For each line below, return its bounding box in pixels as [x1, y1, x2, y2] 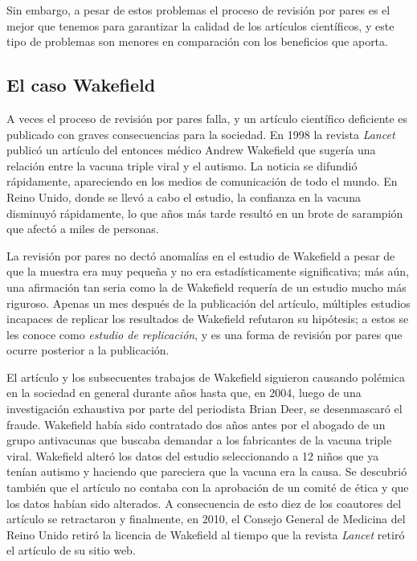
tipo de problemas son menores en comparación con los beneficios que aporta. [6, 33, 388, 50]
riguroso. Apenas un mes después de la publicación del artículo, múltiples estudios [6, 294, 411, 311]
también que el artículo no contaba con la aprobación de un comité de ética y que [6, 479, 409, 496]
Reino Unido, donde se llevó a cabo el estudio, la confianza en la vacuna [6, 188, 361, 205]
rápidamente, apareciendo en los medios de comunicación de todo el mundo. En [6, 173, 398, 190]
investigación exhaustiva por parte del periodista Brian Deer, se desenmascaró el [6, 400, 403, 417]
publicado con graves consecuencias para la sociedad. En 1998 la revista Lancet [6, 125, 395, 142]
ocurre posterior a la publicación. [6, 342, 170, 358]
